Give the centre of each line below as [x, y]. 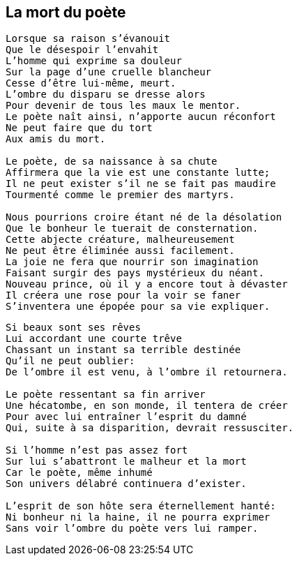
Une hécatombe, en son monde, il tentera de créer [147, 406]
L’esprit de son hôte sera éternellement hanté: [141, 506]
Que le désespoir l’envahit [82, 50]
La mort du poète [66, 12]
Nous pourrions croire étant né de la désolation [144, 217]
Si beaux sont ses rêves [73, 328]
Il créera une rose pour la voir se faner [123, 296]
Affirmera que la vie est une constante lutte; [138, 173]
